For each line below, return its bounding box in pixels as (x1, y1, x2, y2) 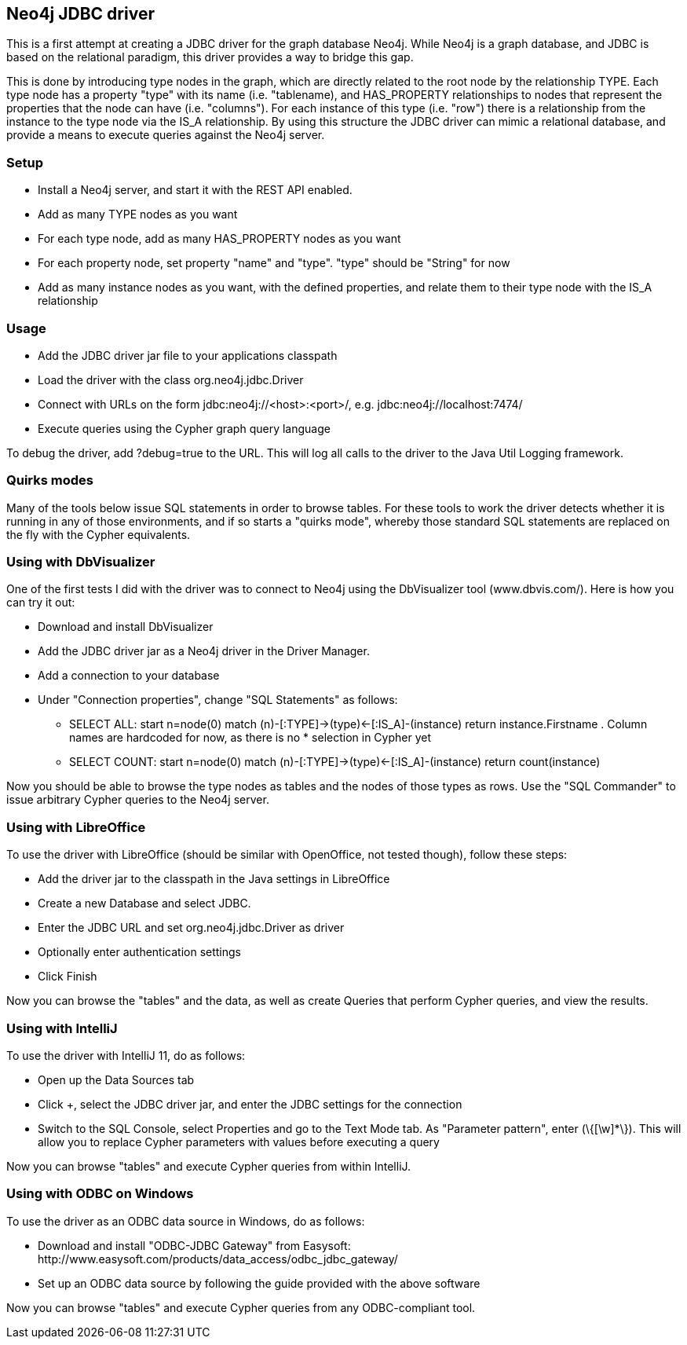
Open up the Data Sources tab (38, 1072, 195, 1087)
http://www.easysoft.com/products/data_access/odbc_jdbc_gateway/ (38, 1252, 398, 1266)
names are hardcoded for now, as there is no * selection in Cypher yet (69, 731, 432, 745)
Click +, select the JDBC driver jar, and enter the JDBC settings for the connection (38, 1097, 462, 1111)
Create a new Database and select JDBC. (38, 896, 251, 911)
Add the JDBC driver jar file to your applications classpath (38, 348, 338, 362)
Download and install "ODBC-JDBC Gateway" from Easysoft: (38, 1238, 351, 1252)
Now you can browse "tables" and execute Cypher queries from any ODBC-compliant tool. (6, 1300, 476, 1314)
